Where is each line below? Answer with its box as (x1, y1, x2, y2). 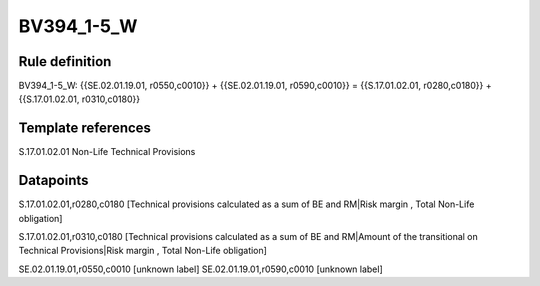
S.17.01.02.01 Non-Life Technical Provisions (18, 146, 196, 158)
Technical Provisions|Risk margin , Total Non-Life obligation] (18, 245, 267, 257)
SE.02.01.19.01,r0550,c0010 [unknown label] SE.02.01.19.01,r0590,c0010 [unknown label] (18, 263, 384, 275)
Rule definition (18, 53, 112, 70)
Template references (18, 120, 152, 137)
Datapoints (18, 172, 89, 189)
